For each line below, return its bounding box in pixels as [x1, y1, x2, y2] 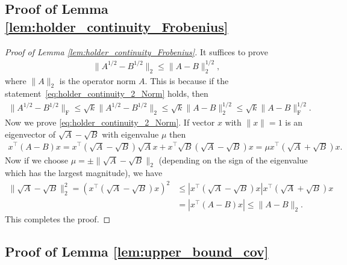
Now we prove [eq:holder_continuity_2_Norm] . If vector [5, 116, 215, 129]
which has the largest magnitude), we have [5, 166, 163, 179]
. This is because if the [145, 74, 229, 87]
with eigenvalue [102, 127, 159, 140]
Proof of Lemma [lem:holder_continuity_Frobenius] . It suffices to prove [5, 45, 268, 58]
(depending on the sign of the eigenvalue [158, 153, 308, 166]
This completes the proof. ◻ [5, 213, 111, 225]
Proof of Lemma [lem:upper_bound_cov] [5, 242, 269, 261]
